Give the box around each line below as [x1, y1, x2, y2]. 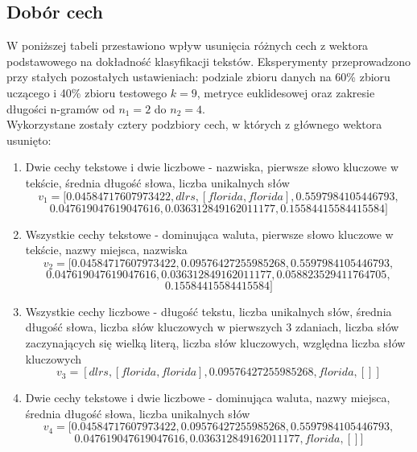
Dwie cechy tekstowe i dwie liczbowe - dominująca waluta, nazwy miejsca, [25, 389, 390, 406]
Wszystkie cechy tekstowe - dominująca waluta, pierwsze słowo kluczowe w [25, 225, 394, 242]
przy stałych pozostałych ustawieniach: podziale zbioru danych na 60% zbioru [6, 68, 390, 85]
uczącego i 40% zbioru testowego [6, 84, 167, 101]
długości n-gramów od [6, 100, 115, 117]
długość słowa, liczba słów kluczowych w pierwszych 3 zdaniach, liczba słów [25, 318, 399, 335]
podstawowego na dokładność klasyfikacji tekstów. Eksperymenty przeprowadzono [6, 52, 411, 69]
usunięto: [6, 131, 52, 148]
